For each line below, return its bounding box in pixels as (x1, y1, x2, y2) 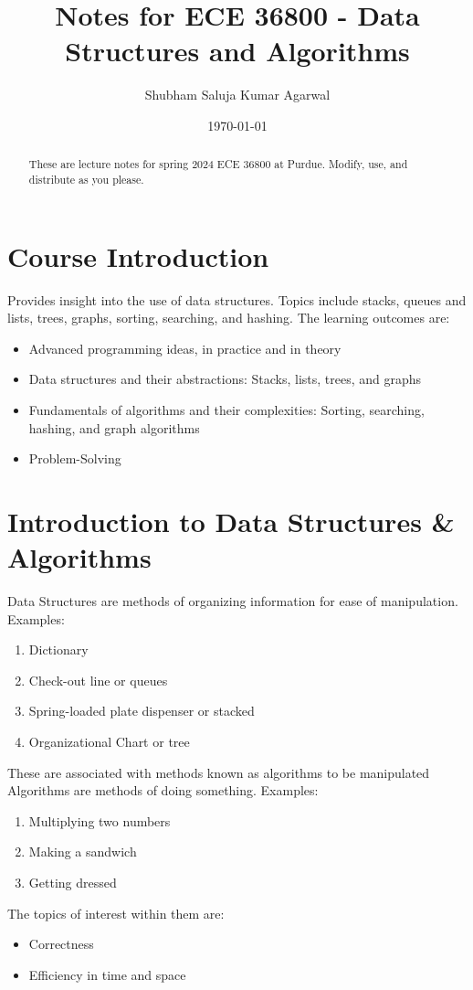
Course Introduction (7, 237, 269, 274)
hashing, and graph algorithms (28, 418, 200, 437)
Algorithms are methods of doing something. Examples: (7, 781, 319, 800)
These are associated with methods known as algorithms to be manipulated (7, 762, 430, 782)
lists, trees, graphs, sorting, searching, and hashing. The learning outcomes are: (7, 308, 450, 327)
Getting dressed (28, 872, 117, 891)
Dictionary (28, 640, 89, 659)
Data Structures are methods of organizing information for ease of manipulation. (7, 591, 458, 611)
